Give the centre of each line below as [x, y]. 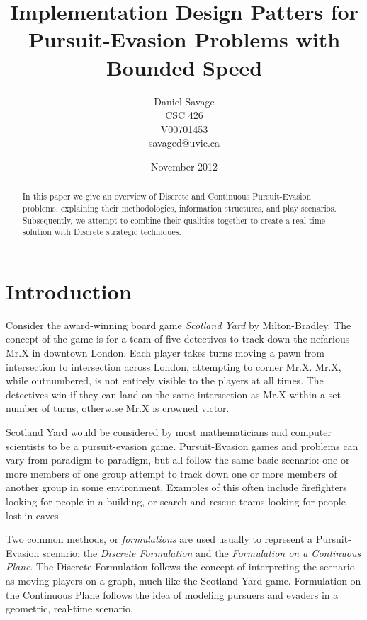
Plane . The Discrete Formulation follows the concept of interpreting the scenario [180, 567]
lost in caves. [34, 515]
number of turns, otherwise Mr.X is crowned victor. [118, 408]
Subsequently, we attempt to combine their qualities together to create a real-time [174, 220]
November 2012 [184, 166]
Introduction [69, 291]
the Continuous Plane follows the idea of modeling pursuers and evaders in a [172, 594]
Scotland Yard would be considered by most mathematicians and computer [169, 431]
